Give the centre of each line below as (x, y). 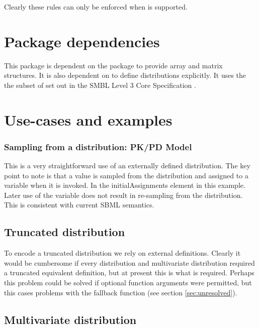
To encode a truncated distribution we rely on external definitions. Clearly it (122, 253)
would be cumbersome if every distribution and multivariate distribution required (129, 262)
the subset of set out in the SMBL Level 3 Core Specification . (100, 85)
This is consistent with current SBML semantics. (79, 205)
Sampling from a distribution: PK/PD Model (98, 146)
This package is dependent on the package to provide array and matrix (113, 65)
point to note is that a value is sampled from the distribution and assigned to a (126, 175)
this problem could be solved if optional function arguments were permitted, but (128, 283)
